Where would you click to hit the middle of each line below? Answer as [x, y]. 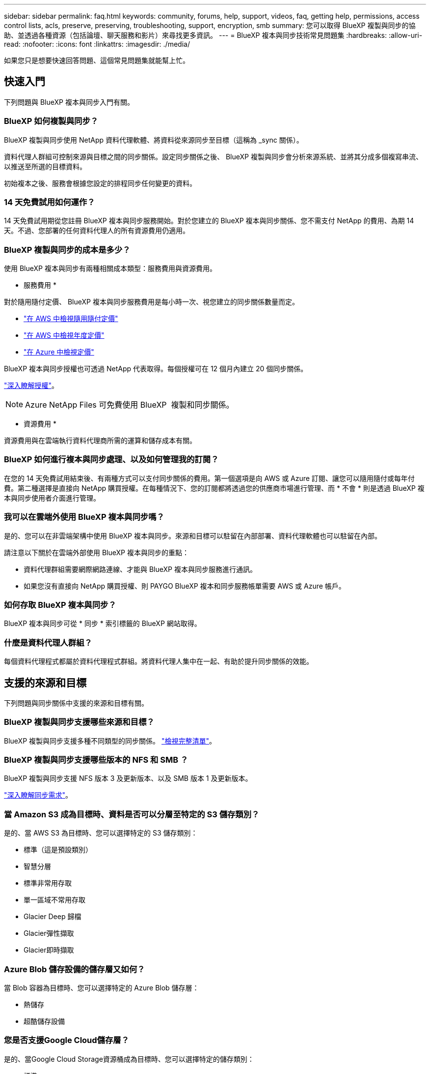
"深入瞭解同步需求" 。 [38, 795]
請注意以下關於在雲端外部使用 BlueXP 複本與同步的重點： [96, 552]
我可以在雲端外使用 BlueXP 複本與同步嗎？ [84, 517]
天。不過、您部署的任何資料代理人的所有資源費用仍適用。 [97, 231]
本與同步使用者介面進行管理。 [52, 498]
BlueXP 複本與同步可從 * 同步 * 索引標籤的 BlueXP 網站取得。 [103, 624]
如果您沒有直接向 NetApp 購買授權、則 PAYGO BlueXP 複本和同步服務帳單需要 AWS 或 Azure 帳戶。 [185, 586]
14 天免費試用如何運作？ [50, 202]
